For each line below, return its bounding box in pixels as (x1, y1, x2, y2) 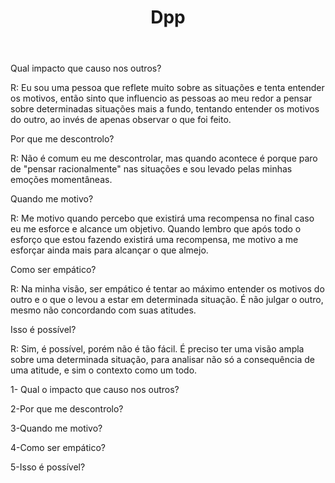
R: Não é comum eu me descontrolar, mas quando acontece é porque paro (10, 152, 318, 165)
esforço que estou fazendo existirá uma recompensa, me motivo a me (10, 234, 299, 246)
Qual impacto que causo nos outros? (10, 62, 162, 75)
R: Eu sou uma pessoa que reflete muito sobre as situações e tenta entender (10, 82, 325, 94)
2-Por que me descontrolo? (10, 403, 124, 415)
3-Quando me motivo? (10, 422, 103, 435)
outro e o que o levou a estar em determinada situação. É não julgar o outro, (10, 294, 324, 306)
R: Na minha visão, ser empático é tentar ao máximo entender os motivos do (10, 283, 325, 295)
